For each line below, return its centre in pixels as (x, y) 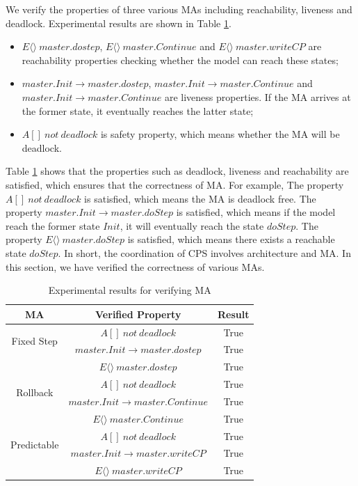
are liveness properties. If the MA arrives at (258, 96)
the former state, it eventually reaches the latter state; (138, 110)
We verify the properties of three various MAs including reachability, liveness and (179, 9)
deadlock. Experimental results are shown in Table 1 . (119, 23)
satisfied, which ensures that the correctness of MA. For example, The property (175, 184)
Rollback (35, 392)
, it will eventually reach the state (192, 225)
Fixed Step (34, 340)
